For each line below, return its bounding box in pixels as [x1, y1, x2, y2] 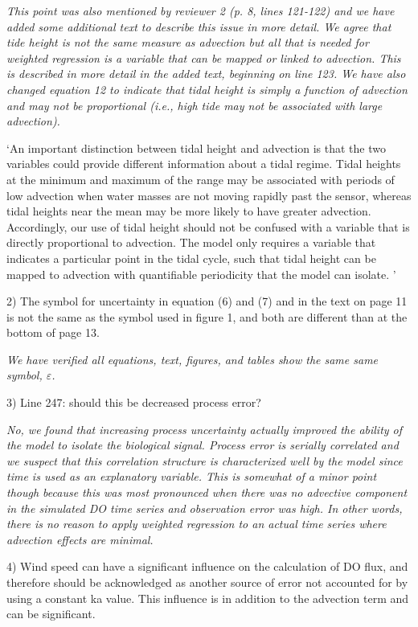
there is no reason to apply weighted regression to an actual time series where [6, 515, 387, 532]
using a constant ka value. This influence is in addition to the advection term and [6, 589, 409, 606]
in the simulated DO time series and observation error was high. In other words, [6, 499, 403, 516]
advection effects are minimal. [6, 531, 154, 547]
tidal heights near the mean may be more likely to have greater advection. [6, 203, 371, 219]
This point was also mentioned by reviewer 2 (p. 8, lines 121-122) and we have [6, 2, 395, 18]
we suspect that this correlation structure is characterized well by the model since [6, 452, 403, 469]
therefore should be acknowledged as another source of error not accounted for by [6, 574, 408, 590]
